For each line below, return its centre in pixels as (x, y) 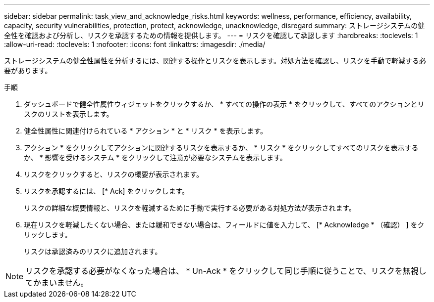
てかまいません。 (57, 283)
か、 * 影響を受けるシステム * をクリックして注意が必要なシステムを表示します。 (155, 157)
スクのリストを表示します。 (69, 114)
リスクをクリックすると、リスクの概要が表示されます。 (114, 174)
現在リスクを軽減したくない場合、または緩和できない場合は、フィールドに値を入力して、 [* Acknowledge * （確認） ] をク (224, 225)
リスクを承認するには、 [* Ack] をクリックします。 (106, 191)
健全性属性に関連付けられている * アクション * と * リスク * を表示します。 (146, 131)
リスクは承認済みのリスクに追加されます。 (93, 251)
